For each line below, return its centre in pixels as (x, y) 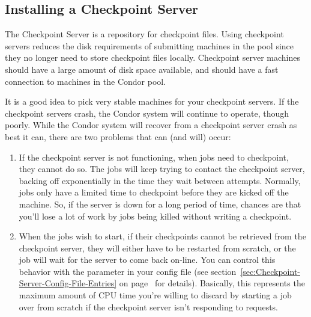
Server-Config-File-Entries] (68, 283)
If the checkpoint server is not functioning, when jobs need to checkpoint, (154, 157)
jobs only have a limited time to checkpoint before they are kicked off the (154, 192)
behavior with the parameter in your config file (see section (128, 271)
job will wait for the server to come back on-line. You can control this (147, 260)
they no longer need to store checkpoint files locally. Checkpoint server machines (152, 57)
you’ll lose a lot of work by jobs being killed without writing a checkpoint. (155, 216)
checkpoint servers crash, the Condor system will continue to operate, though (147, 113)
